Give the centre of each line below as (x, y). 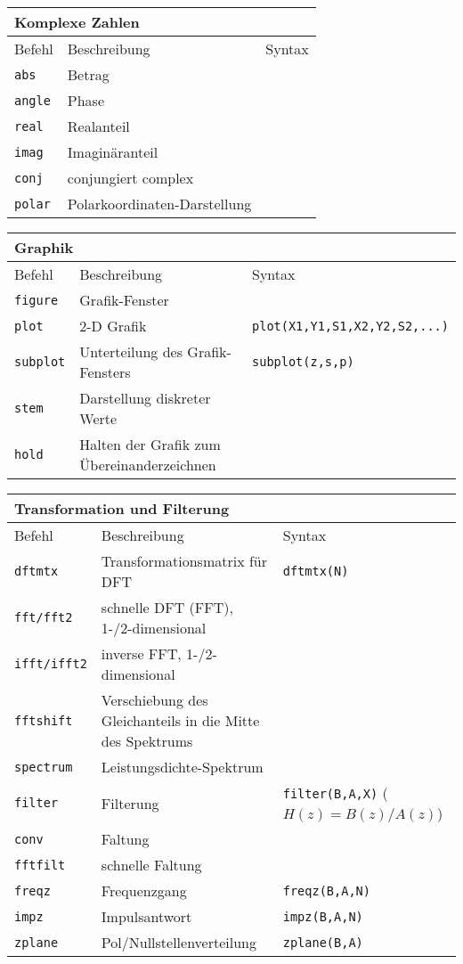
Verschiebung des (154, 700)
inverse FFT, (141, 654)
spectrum (44, 767)
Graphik (44, 247)
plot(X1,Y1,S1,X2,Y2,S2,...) (350, 326)
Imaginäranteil (113, 152)
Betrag (88, 74)
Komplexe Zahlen (77, 22)
